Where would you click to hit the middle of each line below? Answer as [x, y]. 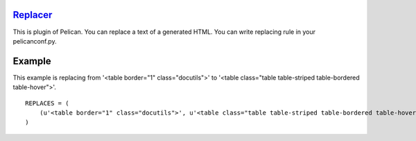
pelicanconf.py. [35, 41]
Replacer [33, 15]
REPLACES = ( [47, 103]
